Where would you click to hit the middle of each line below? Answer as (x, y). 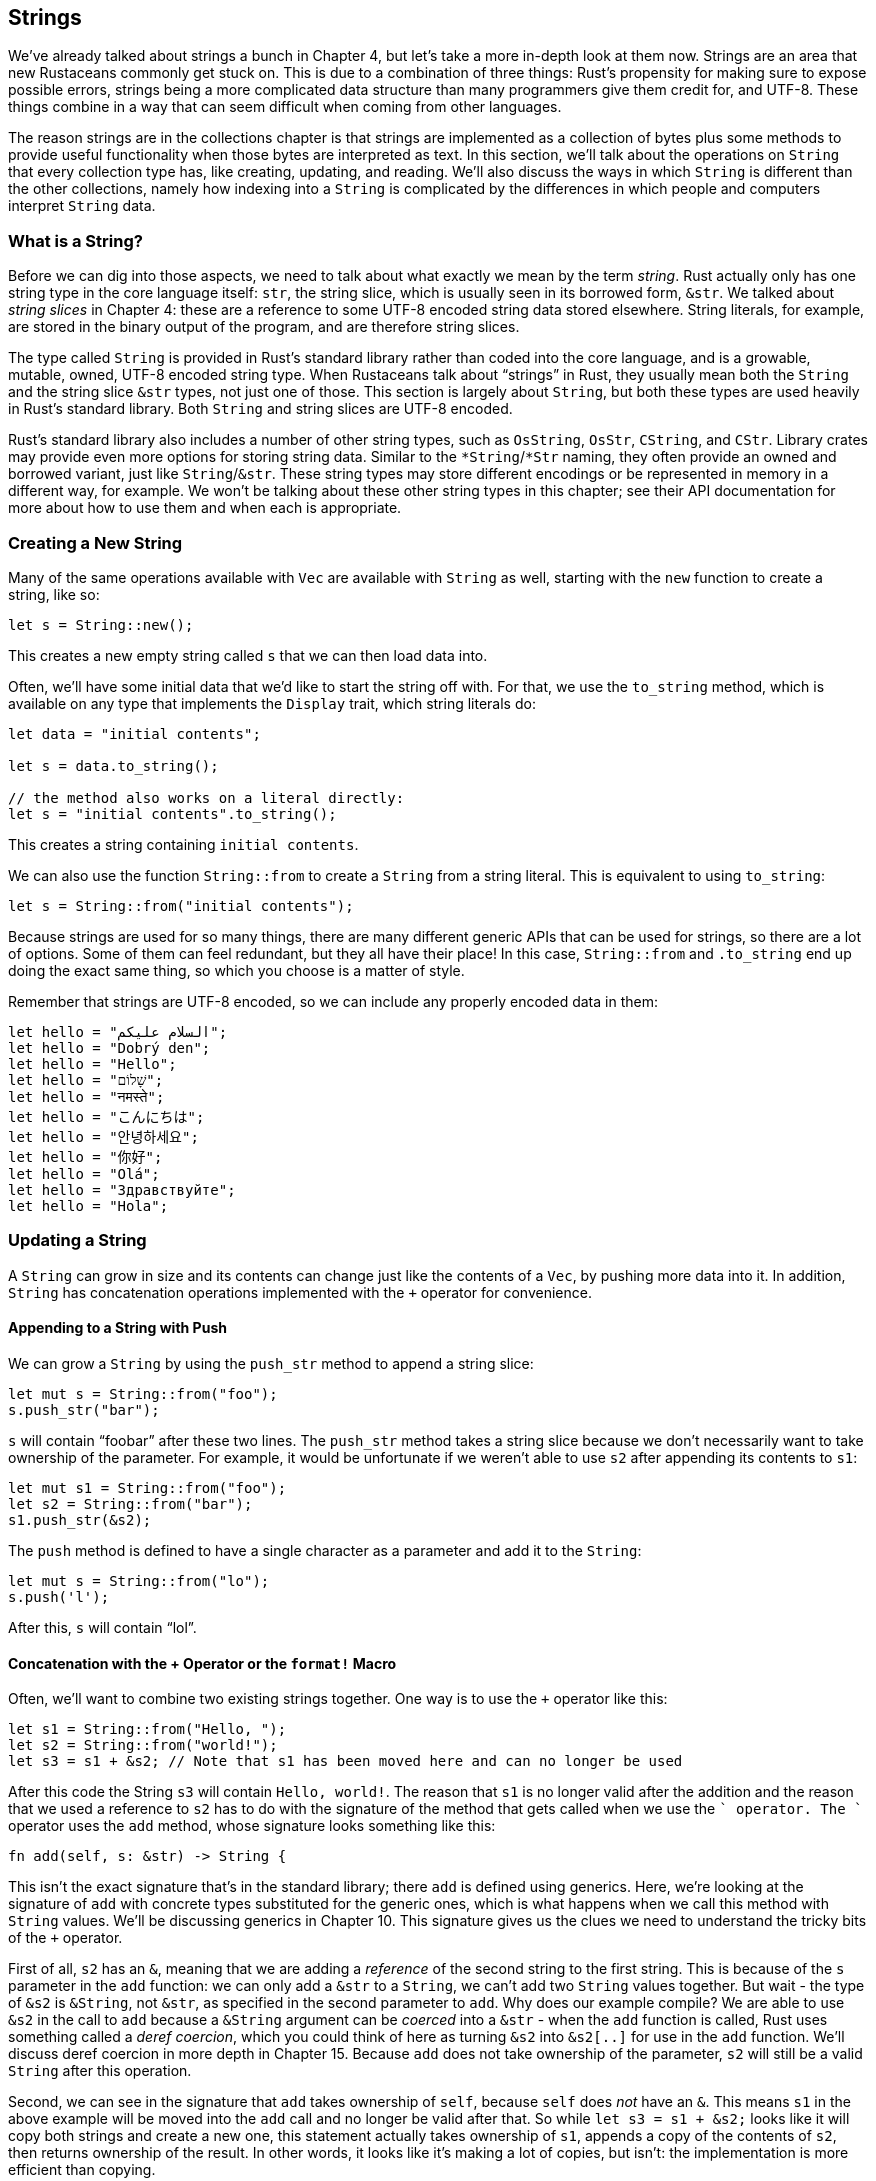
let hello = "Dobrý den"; (109, 1047)
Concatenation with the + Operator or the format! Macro (202, 1663)
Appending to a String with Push (117, 1328)
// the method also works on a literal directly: (206, 797)
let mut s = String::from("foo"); (143, 1393)
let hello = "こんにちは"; (106, 1116)
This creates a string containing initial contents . (183, 844)
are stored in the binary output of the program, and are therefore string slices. (264, 327)
